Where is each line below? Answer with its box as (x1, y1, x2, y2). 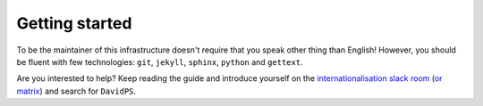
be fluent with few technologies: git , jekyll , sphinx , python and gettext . (16, 56, 303, 67)
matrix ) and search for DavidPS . (16, 86, 137, 96)
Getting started (16, 13, 132, 33)
